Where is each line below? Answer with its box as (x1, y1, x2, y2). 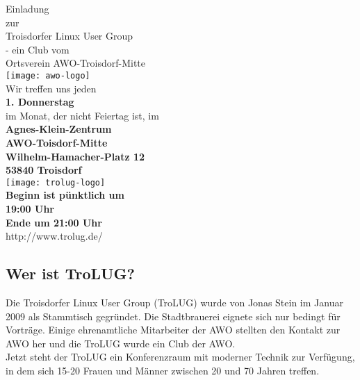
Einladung (6, 1, 49, 15)
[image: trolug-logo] (6, 177, 106, 188)
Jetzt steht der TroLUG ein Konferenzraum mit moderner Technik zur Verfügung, (6, 349, 355, 364)
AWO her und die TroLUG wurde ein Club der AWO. (6, 336, 236, 350)
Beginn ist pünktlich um (6, 188, 124, 202)
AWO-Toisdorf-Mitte (6, 135, 108, 149)
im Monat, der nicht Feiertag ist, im (6, 108, 159, 122)
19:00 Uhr (6, 201, 54, 216)
